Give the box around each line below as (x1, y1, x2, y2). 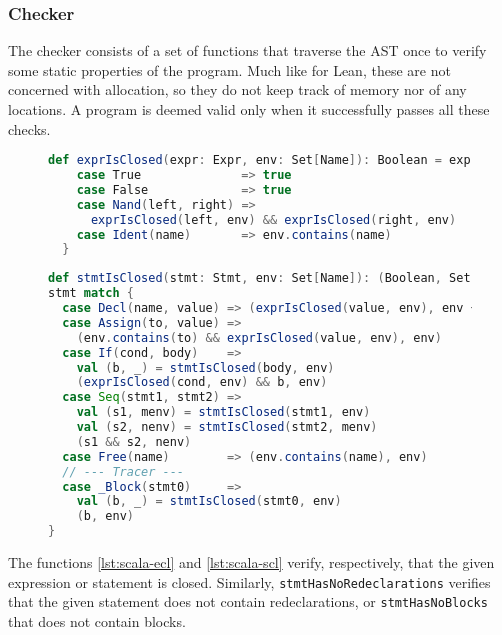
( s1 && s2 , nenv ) (76, 434, 192, 449)
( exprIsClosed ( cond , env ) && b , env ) (76, 375, 328, 390)
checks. (8, 118, 51, 139)
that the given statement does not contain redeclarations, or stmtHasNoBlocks (8, 591, 488, 612)
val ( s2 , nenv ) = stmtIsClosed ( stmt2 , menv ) (76, 420, 378, 435)
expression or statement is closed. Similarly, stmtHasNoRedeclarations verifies (8, 571, 491, 592)
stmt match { (48, 286, 134, 301)
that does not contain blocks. (8, 610, 186, 631)
